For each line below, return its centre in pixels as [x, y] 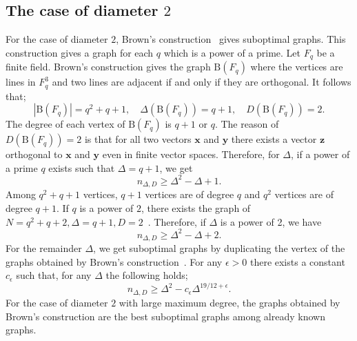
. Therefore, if [177, 221]
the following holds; [147, 275]
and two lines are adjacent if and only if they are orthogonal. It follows [202, 82]
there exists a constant [297, 261]
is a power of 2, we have [271, 221]
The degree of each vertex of [65, 124]
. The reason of [247, 124]
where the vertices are [297, 67]
